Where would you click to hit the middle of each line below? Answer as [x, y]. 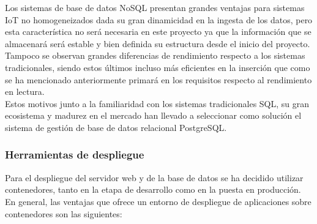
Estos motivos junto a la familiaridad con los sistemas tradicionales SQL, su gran [157, 103]
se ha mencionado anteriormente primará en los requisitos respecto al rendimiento [158, 79]
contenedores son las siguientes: [64, 213]
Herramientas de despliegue [75, 155]
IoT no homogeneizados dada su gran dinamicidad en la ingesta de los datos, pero [159, 19]
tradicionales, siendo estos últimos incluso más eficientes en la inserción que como [158, 67]
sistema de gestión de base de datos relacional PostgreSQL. [116, 127]
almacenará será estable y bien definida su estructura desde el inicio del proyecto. [158, 43]
